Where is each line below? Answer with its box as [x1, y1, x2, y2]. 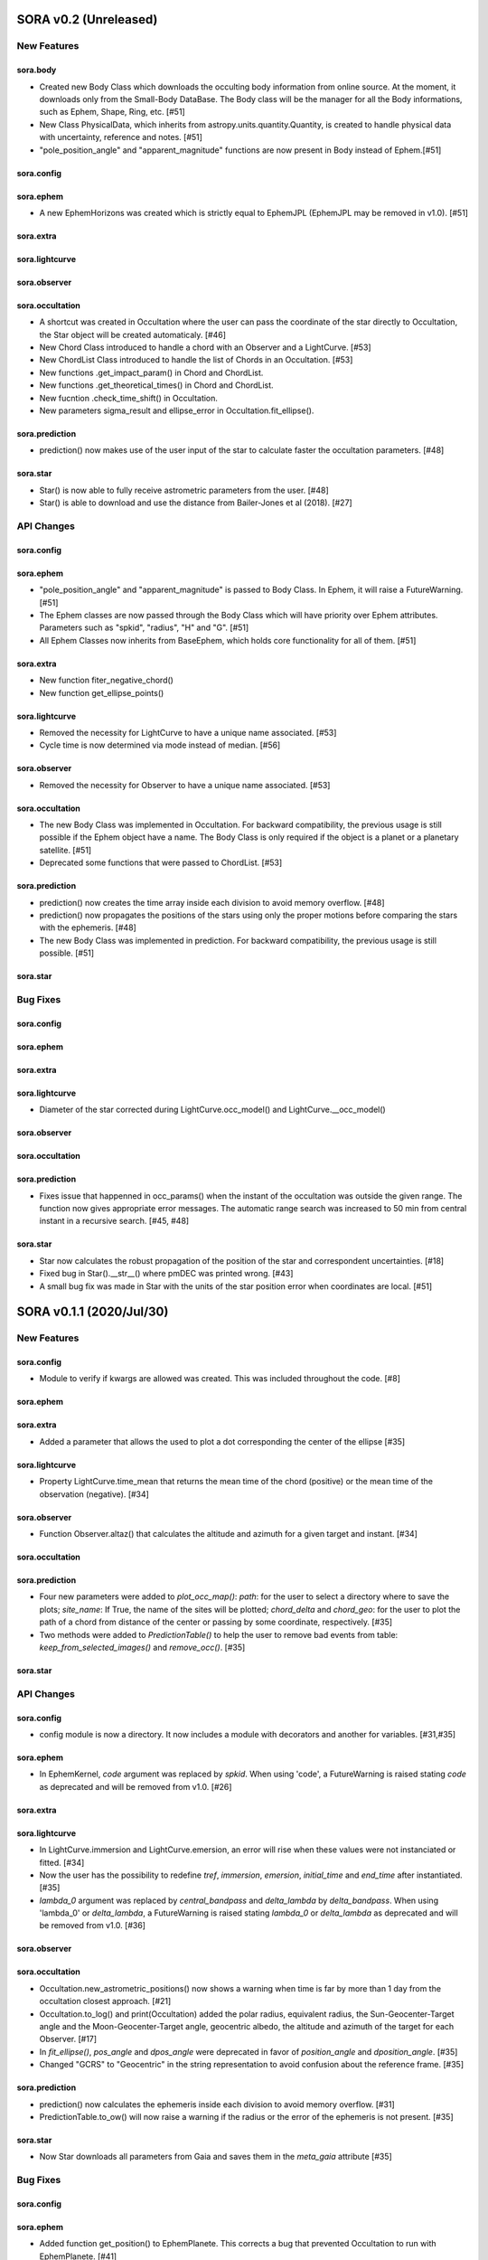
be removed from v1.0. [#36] [39, 1920, 146, 1931]
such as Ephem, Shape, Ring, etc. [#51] [39, 107, 185, 118]
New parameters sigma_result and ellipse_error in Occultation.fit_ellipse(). [39, 405, 314, 416]
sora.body [16, 64, 57, 76]
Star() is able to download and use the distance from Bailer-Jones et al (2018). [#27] [39, 497, 352, 508]
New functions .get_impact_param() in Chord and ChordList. [39, 367, 264, 378]
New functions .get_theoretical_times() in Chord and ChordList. [39, 380, 275, 391]
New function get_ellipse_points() [39, 687, 164, 698]
